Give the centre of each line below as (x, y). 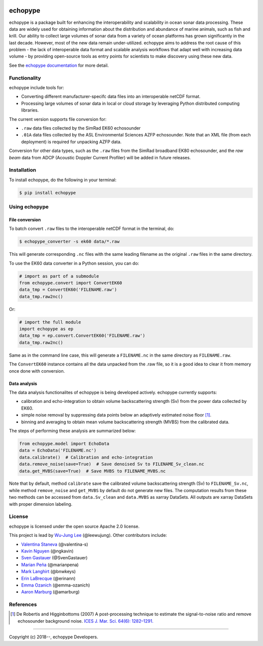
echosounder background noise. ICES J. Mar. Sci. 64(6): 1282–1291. (85, 621)
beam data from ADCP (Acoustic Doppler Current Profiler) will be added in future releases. (100, 157)
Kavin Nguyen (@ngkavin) (47, 551)
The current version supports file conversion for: (58, 119)
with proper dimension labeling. (41, 504)
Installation (23, 170)
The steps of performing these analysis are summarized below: (72, 431)
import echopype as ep (46, 329)
